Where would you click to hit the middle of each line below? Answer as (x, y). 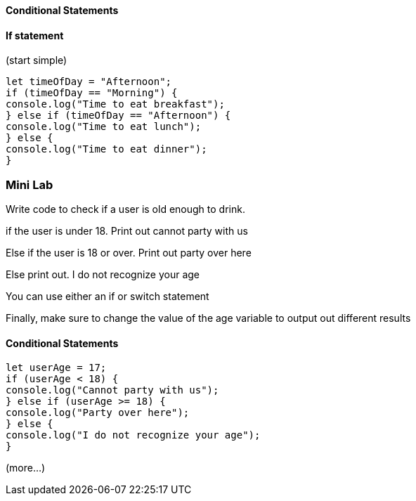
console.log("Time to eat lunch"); (104, 127)
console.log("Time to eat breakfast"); (115, 104)
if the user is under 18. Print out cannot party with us (127, 230)
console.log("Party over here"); (98, 413)
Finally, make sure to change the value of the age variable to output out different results (208, 318)
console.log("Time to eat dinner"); (106, 149)
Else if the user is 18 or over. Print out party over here (129, 252)
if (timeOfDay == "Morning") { (92, 93)
